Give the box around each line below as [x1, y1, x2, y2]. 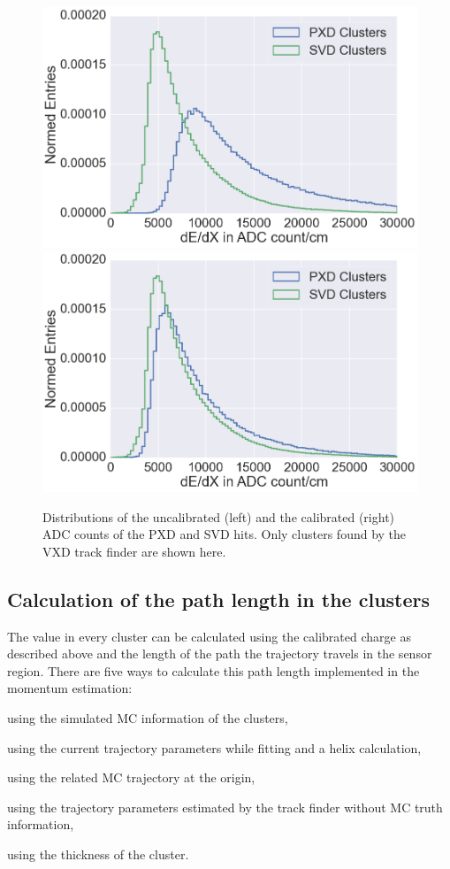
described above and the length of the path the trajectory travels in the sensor [7, 644, 432, 663]
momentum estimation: [7, 679, 133, 697]
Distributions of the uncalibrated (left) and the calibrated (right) [42, 507, 395, 526]
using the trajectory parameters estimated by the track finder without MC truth [7, 797, 443, 816]
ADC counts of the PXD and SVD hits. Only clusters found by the [42, 525, 407, 543]
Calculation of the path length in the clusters [7, 585, 431, 612]
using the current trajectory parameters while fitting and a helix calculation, [7, 738, 422, 757]
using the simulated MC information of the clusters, [7, 709, 288, 727]
